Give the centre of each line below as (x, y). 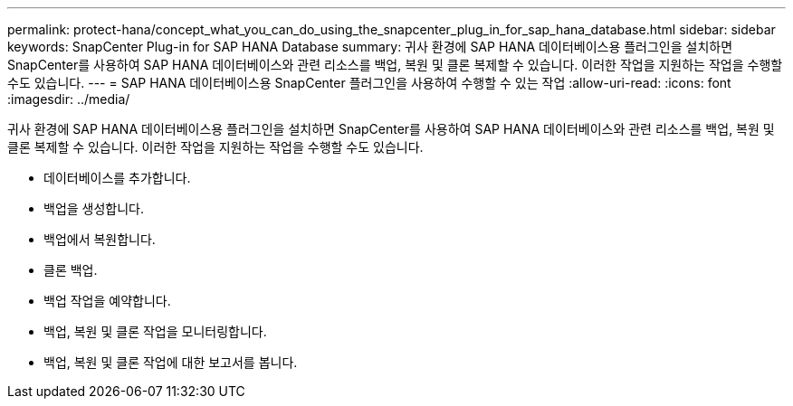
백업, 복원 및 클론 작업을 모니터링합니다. (155, 331)
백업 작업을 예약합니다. (107, 301)
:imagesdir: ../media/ (69, 99)
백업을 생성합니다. (94, 208)
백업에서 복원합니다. (100, 239)
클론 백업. (71, 270)
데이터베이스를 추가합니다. (117, 178)
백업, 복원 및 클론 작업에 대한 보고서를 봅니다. (171, 362)
